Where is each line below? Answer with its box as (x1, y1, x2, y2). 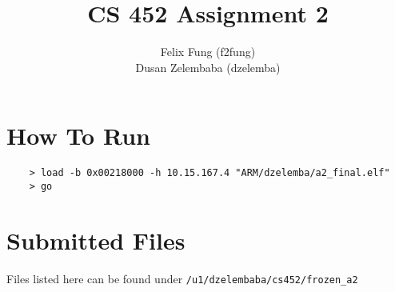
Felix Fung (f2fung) (160, 43, 256, 60)
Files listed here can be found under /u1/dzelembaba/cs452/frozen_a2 (6, 270, 358, 286)
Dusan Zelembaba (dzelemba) (135, 58, 281, 75)
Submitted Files (6, 223, 186, 256)
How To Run (6, 119, 150, 152)
